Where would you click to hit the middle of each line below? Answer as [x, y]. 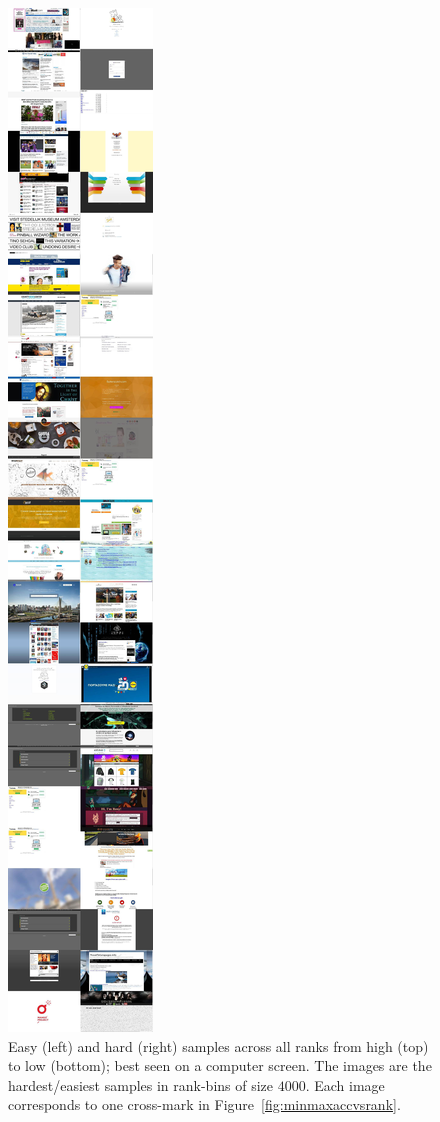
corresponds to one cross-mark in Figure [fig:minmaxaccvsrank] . [204, 1104]
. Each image [345, 1084]
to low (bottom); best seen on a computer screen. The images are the [220, 1065]
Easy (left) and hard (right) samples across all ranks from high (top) [218, 1045]
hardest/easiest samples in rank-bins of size [141, 1084]
